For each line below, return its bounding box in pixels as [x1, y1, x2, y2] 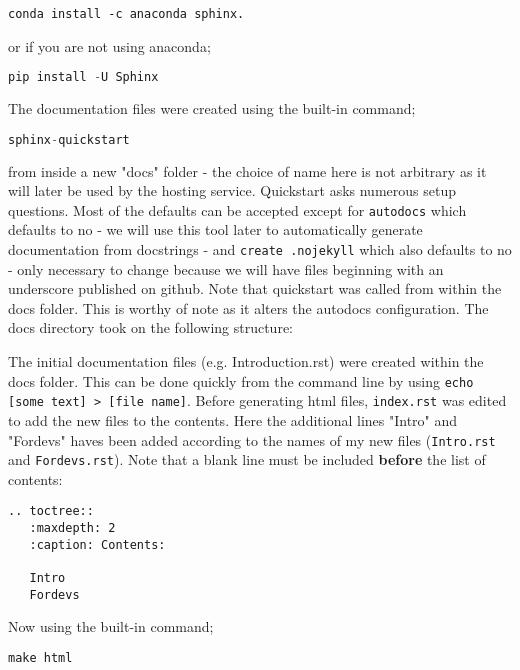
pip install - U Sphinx [8, 70, 159, 85]
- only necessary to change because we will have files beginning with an [8, 258, 444, 279]
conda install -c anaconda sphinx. [8, 7, 245, 21]
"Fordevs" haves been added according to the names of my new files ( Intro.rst [8, 429, 496, 450]
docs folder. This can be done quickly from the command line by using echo [8, 370, 474, 391]
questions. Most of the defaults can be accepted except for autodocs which [8, 199, 467, 220]
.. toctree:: [8, 504, 94, 519]
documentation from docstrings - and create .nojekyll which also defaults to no [8, 239, 512, 260]
